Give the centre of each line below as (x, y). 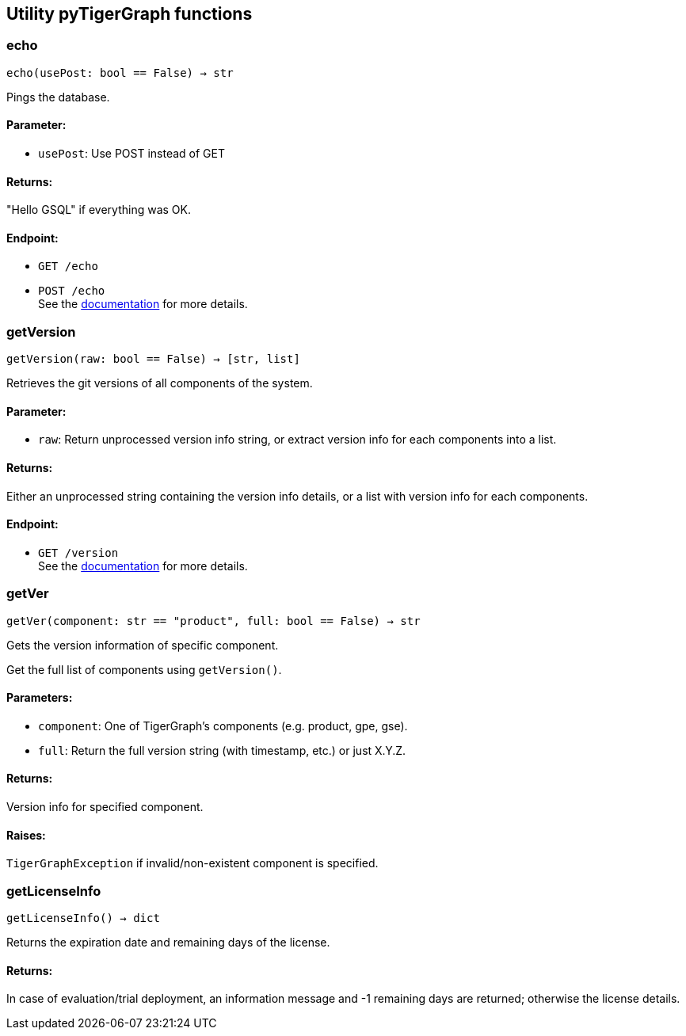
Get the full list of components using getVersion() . (144, 669)
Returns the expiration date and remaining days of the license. (168, 943)
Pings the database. (58, 97)
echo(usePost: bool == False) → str (120, 72)
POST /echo (72, 291)
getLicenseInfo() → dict (83, 918)
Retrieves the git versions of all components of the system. (160, 383)
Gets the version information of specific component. (143, 645)
